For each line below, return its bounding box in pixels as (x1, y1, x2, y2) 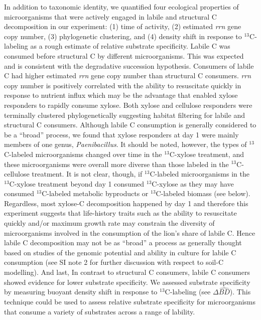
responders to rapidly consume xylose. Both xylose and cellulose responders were (4, 99, 252, 110)
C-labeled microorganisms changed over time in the (4, 148, 162, 159)
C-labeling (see (165, 286, 211, 297)
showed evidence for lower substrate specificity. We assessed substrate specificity (4, 276, 250, 287)
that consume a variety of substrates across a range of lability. (4, 306, 195, 316)
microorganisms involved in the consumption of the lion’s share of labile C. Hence (4, 227, 255, 238)
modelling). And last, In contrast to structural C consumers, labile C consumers (4, 267, 250, 277)
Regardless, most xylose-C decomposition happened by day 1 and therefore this (4, 198, 248, 208)
